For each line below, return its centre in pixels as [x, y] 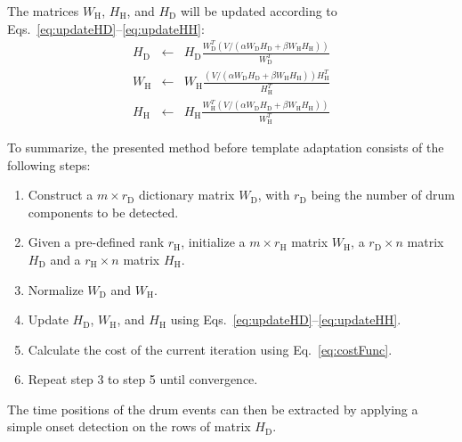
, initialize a [213, 242]
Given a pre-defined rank [96, 242]
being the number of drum [383, 195]
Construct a [61, 195]
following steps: [49, 164]
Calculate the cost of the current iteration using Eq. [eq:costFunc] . [210, 349]
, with [274, 195]
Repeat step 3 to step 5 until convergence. [143, 379]
